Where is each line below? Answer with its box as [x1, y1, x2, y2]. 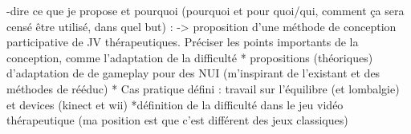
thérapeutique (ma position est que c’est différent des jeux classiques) [6, 112, 348, 128]
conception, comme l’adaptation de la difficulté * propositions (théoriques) [6, 49, 373, 65]
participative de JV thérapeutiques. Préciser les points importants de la [6, 33, 359, 50]
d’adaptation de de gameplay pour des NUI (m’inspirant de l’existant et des [6, 65, 380, 81]
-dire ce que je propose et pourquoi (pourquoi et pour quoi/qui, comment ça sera [6, 2, 405, 18]
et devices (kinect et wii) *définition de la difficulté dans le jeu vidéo [6, 96, 344, 112]
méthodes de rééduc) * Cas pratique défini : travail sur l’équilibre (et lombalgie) [6, 80, 400, 97]
